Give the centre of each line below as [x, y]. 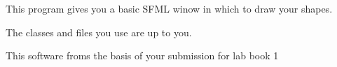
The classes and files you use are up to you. [99, 32]
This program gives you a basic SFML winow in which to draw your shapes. [169, 8]
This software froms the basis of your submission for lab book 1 [142, 55]
